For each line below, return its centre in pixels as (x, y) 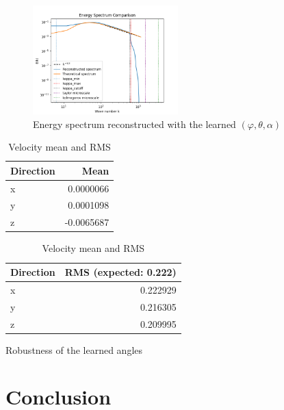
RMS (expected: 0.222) (120, 272)
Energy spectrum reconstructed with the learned (134, 124)
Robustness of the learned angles (74, 349)
